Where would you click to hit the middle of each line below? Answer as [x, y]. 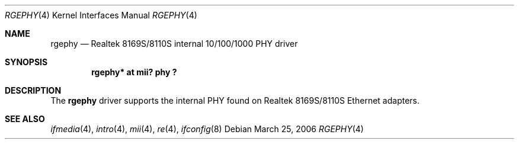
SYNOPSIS [26, 62]
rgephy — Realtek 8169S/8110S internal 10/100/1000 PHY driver [174, 44]
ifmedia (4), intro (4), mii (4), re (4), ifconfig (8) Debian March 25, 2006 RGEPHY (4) [207, 129]
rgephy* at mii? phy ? [134, 72]
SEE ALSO [25, 119]
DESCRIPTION [33, 90]
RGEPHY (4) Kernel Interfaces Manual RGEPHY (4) [101, 15]
